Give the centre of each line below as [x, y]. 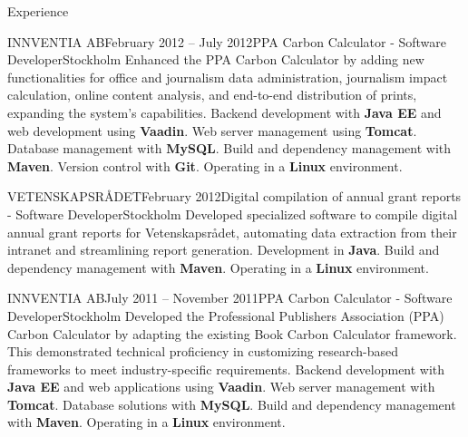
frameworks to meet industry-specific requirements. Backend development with [226, 369]
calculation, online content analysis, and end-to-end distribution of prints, [212, 95]
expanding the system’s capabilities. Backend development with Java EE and [224, 112]
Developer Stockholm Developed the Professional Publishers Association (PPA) [226, 315]
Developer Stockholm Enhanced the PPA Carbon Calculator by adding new [216, 59]
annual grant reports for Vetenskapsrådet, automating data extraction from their [232, 232]
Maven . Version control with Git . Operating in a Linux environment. [205, 165]
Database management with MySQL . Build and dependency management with [229, 148]
